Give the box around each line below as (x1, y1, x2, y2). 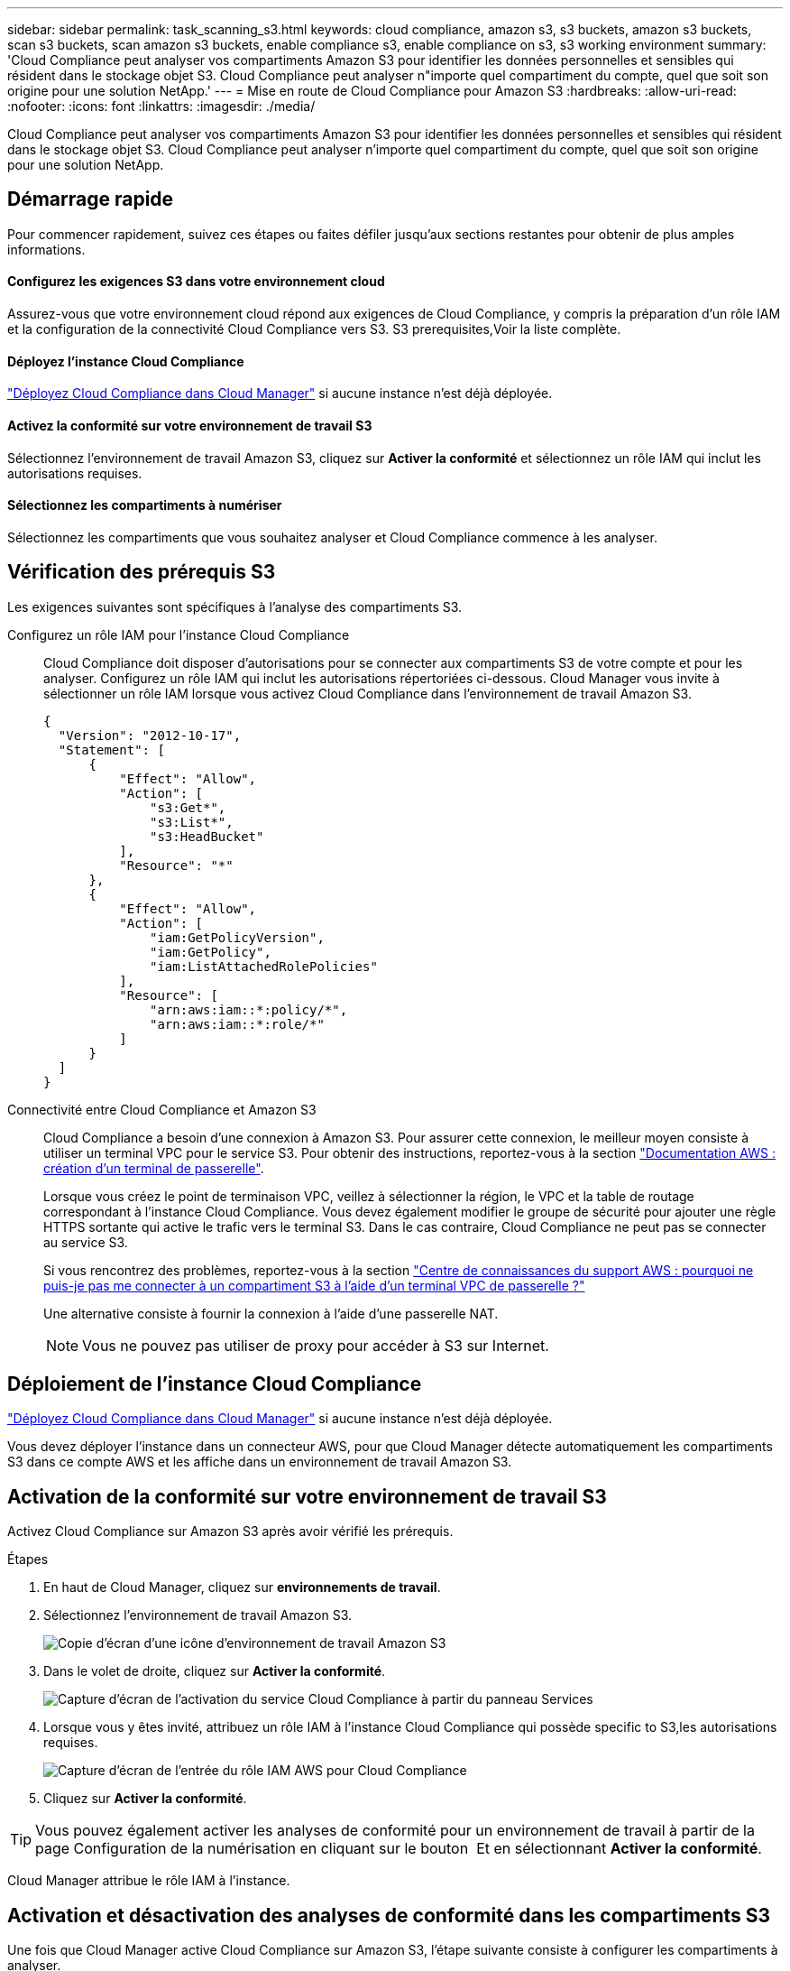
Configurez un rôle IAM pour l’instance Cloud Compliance (7, 626, 350, 643)
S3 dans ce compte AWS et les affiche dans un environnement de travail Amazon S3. (7, 1454, 512, 1470)
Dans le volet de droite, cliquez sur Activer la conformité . (43, 1663, 386, 1680)
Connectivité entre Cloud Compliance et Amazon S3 (7, 1101, 317, 1117)
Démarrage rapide (7, 188, 174, 211)
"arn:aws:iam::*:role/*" (150, 1016, 325, 1032)
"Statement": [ (58, 742, 165, 757)
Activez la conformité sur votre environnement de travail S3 (7, 417, 372, 433)
